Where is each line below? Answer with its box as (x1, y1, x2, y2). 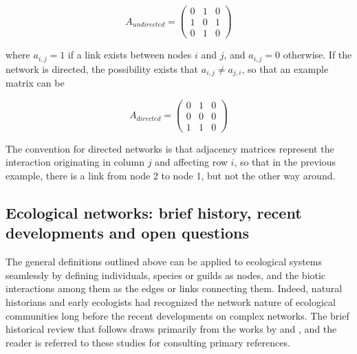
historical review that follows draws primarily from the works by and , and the (6, 322, 337, 336)
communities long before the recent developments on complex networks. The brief (6, 308, 349, 322)
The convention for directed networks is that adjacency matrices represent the (6, 141, 334, 155)
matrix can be (6, 76, 65, 90)
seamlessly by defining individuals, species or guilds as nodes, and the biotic (6, 267, 326, 282)
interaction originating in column (6, 155, 144, 169)
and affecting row (155, 155, 228, 169)
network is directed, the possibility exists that (6, 61, 199, 76)
